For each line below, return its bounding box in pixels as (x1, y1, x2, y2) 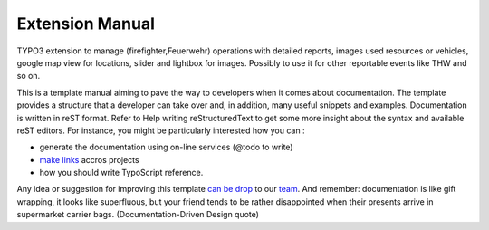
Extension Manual (16, 14, 156, 34)
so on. (16, 71, 41, 81)
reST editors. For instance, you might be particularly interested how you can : (16, 125, 305, 136)
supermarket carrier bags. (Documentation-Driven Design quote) (16, 209, 260, 220)
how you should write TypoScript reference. (39, 168, 204, 178)
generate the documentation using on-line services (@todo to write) (39, 141, 293, 153)
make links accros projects (39, 154, 139, 165)
